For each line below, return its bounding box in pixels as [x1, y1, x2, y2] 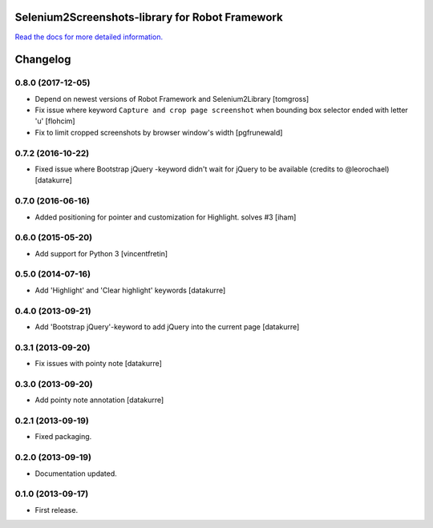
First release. [34, 505, 79, 514]
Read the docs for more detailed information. [14, 32, 164, 42]
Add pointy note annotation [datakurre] [34, 395, 164, 405]
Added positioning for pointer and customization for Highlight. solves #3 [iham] [34, 212, 297, 222]
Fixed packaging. [34, 432, 92, 441]
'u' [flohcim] [34, 116, 75, 126]
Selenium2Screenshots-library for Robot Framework [14, 10, 284, 24]
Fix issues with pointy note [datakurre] [34, 359, 162, 369]
